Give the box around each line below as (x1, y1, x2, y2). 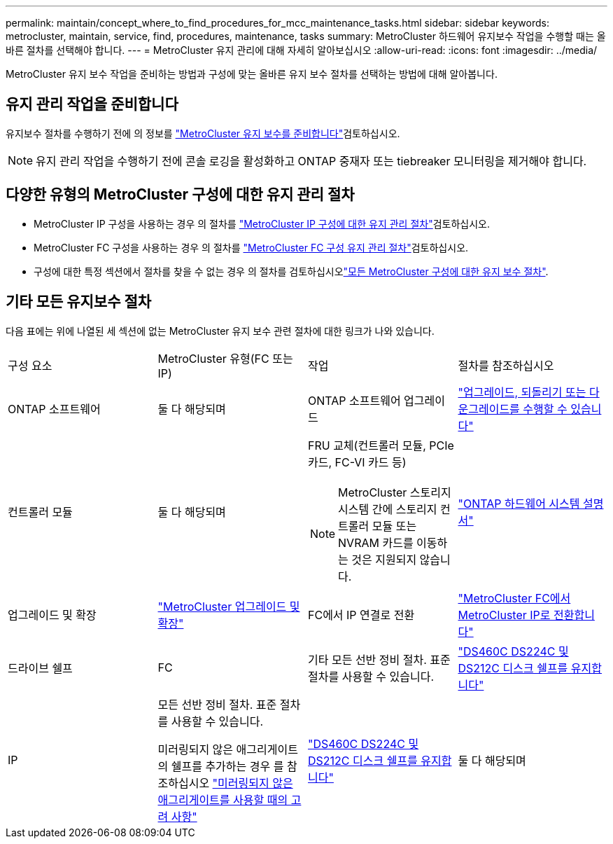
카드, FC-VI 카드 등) (308, 455, 407, 469)
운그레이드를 (458, 401, 520, 416)
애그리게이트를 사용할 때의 (157, 792, 288, 807)
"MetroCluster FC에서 (458, 590, 571, 605)
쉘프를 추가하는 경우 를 (171, 759, 284, 773)
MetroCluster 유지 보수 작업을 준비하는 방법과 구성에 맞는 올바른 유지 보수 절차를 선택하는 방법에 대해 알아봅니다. (6, 68, 498, 80)
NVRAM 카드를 (338, 535, 414, 550)
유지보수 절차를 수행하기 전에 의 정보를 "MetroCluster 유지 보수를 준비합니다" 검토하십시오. (6, 127, 400, 139)
